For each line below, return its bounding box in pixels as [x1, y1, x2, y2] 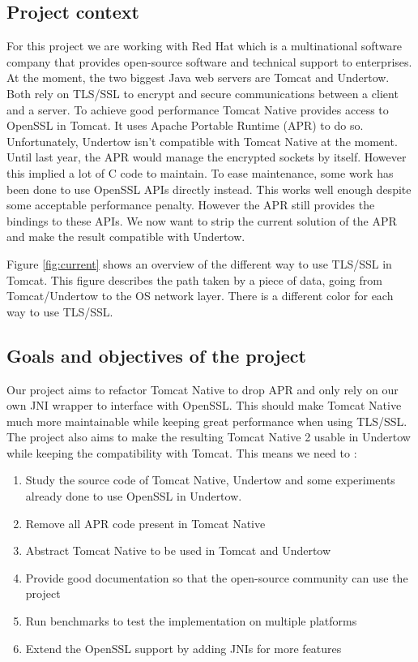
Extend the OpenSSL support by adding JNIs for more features [25, 639, 342, 656]
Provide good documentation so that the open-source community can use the [25, 569, 408, 586]
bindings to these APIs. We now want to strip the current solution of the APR [6, 212, 397, 229]
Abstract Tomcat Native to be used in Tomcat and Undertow [25, 542, 331, 559]
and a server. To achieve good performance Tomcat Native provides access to [6, 101, 389, 118]
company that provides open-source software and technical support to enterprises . [6, 53, 412, 70]
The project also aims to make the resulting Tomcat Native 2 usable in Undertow [6, 428, 411, 445]
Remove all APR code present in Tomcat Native [25, 514, 266, 531]
